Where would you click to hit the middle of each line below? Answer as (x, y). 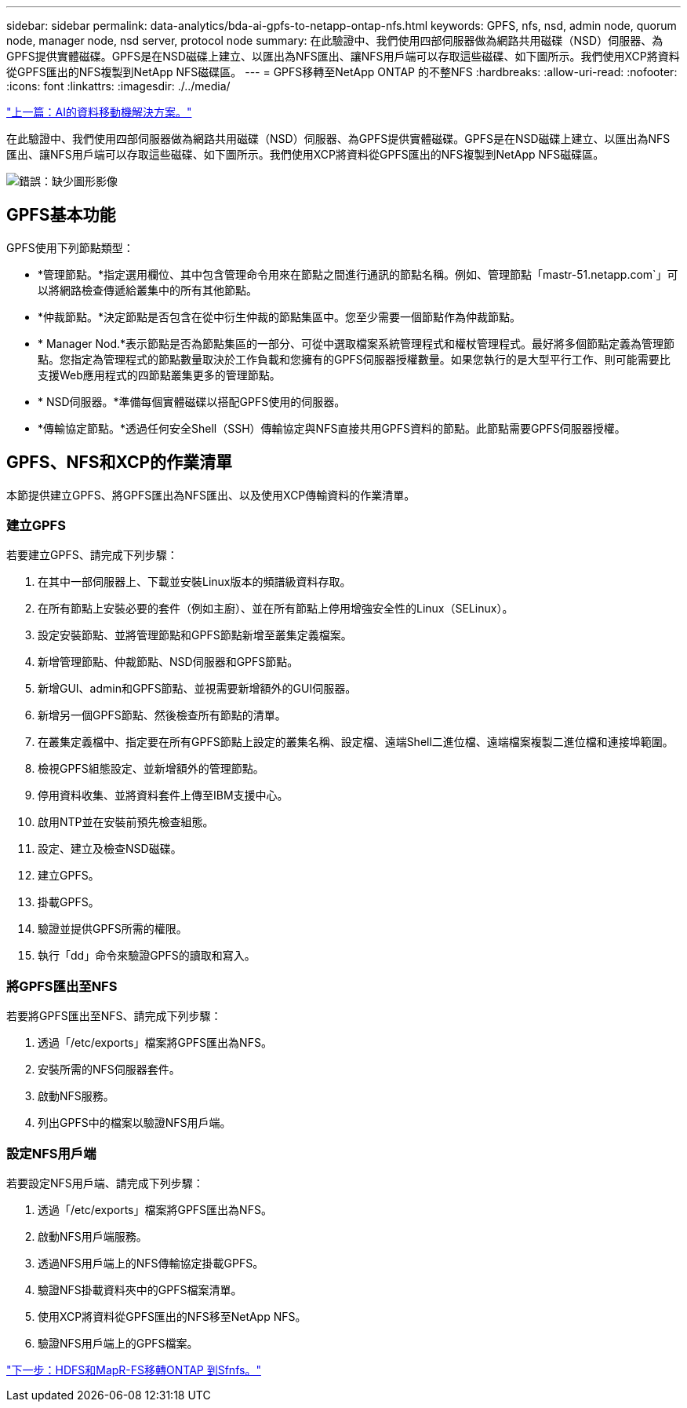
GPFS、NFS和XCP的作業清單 (120, 463)
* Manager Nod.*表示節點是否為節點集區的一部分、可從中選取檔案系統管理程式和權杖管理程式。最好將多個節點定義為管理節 (356, 343)
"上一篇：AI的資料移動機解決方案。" (99, 112)
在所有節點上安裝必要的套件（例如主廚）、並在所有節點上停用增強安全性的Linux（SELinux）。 (276, 609)
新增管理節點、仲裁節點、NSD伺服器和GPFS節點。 (168, 662)
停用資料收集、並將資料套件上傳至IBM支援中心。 (163, 795)
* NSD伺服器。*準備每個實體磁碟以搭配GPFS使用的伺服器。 (192, 401)
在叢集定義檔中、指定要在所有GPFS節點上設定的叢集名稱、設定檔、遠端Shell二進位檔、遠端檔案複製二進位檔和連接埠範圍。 (356, 742)
